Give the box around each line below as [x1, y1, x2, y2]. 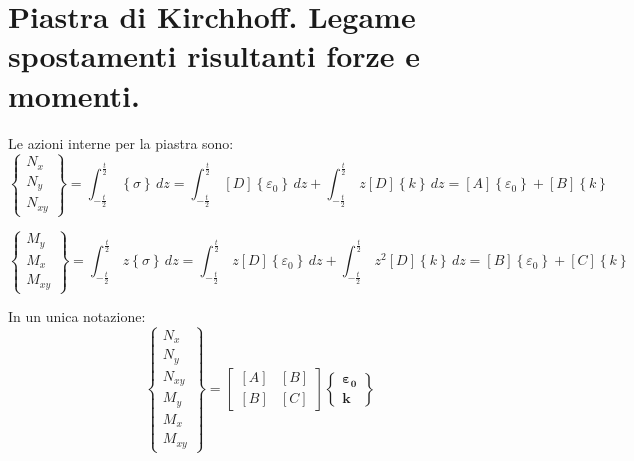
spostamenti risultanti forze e [8, 35, 421, 76]
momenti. [8, 74, 140, 115]
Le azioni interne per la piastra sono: [8, 132, 234, 153]
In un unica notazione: [8, 306, 146, 327]
